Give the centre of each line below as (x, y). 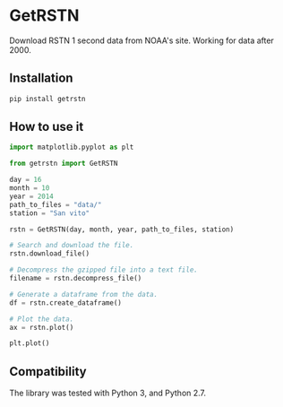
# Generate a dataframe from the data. (84, 294)
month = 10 (30, 188)
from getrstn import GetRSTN (64, 164)
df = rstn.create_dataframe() (66, 303)
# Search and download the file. (72, 246)
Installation (41, 78)
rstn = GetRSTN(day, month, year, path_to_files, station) (122, 229)
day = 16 (26, 180)
